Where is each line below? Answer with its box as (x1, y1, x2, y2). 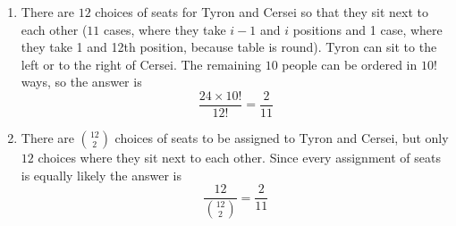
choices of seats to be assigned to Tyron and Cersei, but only (114, 129, 449, 147)
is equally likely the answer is (21, 165, 182, 184)
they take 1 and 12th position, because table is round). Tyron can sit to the (21, 38, 437, 56)
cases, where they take (103, 20, 226, 38)
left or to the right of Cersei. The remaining (21, 54, 261, 73)
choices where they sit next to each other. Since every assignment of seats (38, 148, 441, 167)
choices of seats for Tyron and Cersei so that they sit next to (95, 3, 428, 21)
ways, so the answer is (21, 72, 142, 91)
